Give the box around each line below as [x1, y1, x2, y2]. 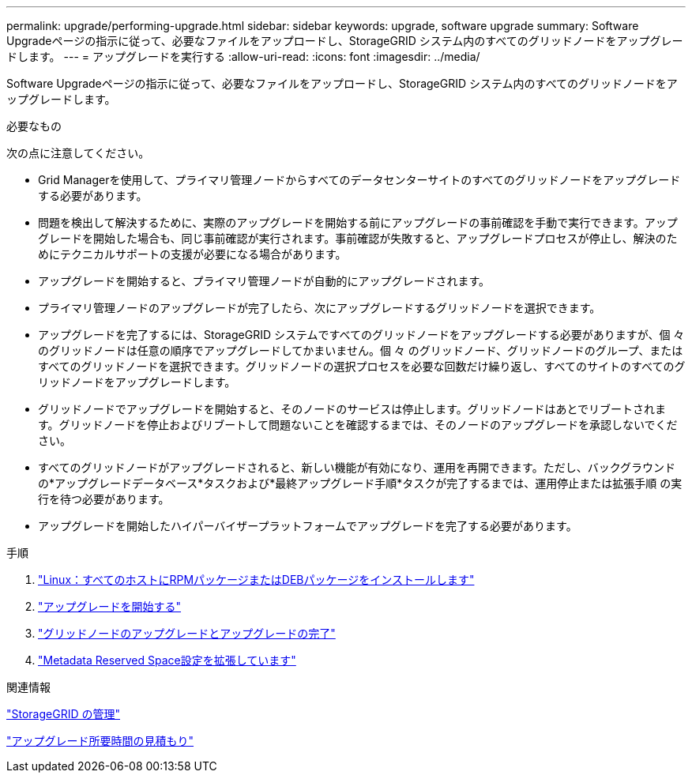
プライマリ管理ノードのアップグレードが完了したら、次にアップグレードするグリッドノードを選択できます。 [38, 301, 601, 314]
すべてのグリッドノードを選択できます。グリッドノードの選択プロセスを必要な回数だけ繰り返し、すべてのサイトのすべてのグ [38, 359, 686, 373]
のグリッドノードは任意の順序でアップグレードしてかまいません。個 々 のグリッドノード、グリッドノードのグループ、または [38, 344, 683, 357]
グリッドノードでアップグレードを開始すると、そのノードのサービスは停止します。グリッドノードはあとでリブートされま [38, 402, 667, 416]
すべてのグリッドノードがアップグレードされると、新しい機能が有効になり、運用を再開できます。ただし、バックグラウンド [38, 461, 676, 474]
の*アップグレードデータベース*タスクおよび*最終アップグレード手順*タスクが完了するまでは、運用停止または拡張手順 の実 [38, 476, 683, 490]
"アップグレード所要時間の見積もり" [6, 734, 194, 747]
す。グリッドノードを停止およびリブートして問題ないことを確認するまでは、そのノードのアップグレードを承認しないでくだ [38, 418, 678, 431]
